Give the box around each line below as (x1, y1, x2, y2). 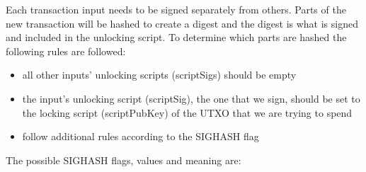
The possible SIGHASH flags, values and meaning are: (6, 152, 241, 167)
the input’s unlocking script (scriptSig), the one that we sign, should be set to (22, 91, 360, 105)
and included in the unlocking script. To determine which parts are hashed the (6, 30, 347, 45)
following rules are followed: (6, 43, 126, 58)
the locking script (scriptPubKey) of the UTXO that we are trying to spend (22, 105, 353, 120)
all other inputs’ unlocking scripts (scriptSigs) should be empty (22, 67, 297, 82)
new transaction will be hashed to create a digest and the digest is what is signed (6, 16, 358, 30)
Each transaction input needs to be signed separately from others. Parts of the (6, 2, 346, 16)
